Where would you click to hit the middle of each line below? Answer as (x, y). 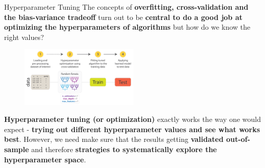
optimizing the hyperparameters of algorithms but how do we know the (127, 27)
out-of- (238, 139)
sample (17, 149)
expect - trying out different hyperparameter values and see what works (132, 129)
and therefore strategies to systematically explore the (124, 149)
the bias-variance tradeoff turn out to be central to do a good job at (123, 17)
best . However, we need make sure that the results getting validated (114, 139)
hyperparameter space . (45, 159)
